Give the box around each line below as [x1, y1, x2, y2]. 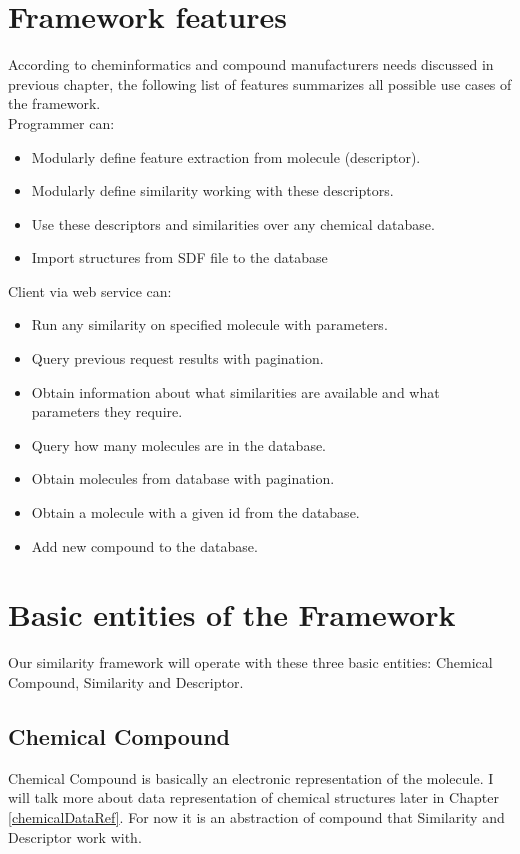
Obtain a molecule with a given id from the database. [31, 502, 360, 523]
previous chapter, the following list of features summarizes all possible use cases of [8, 73, 512, 94]
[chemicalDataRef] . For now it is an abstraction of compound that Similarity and [8, 806, 505, 827]
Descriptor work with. [8, 826, 142, 847]
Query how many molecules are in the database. [31, 434, 327, 455]
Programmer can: [8, 112, 115, 133]
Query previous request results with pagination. [31, 348, 324, 369]
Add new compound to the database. [31, 535, 258, 556]
